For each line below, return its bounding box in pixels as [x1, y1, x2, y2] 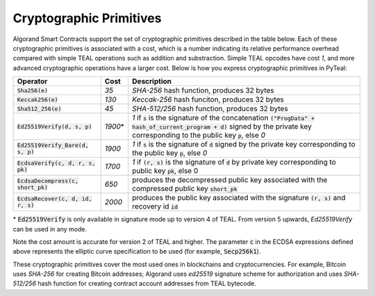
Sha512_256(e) [17, 105, 62, 113]
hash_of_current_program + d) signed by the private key [132, 122, 312, 131]
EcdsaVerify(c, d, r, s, [17, 160, 96, 167]
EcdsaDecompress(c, [17, 177, 79, 185]
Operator [17, 76, 48, 86]
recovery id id [132, 202, 178, 211]
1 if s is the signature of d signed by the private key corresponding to [132, 140, 356, 149]
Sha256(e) [17, 87, 49, 94]
